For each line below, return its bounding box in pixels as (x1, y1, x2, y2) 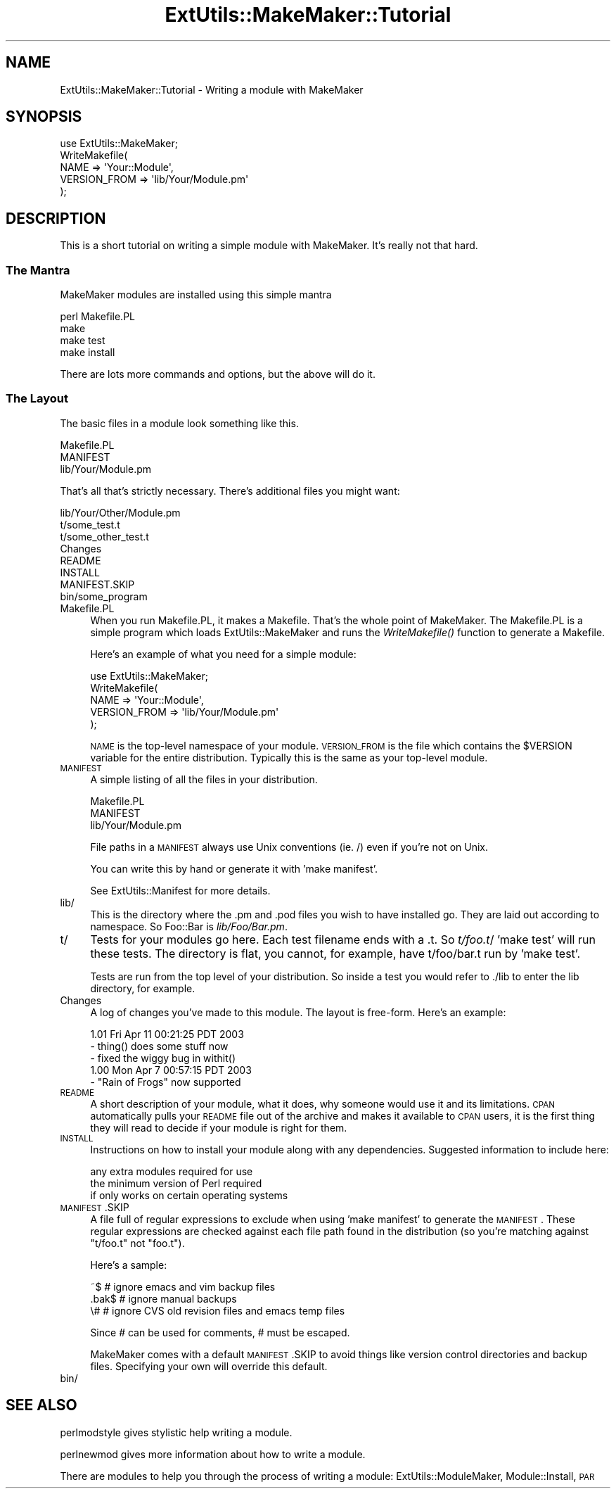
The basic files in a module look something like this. (60, 417, 299, 429)
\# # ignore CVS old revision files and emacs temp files (90, 1304, 345, 1317)
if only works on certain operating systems (90, 1189, 288, 1201)
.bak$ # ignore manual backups (90, 1292, 237, 1305)
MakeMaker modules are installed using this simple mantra (60, 289, 332, 301)
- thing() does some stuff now (90, 1039, 229, 1052)
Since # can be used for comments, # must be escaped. (90, 1326, 350, 1338)
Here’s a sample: (90, 1258, 167, 1271)
